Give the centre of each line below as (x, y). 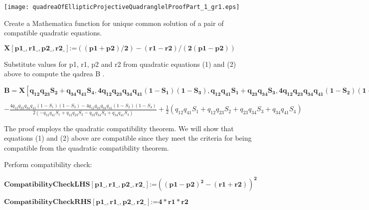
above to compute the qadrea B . (54, 74)
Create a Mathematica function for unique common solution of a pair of (114, 23)
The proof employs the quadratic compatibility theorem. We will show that (119, 128)
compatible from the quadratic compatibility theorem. (87, 147)
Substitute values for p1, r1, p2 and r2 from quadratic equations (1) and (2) (120, 64)
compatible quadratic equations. (53, 33)
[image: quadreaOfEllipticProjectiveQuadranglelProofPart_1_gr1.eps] (122, 7)
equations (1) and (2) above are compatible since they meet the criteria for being (128, 138)
